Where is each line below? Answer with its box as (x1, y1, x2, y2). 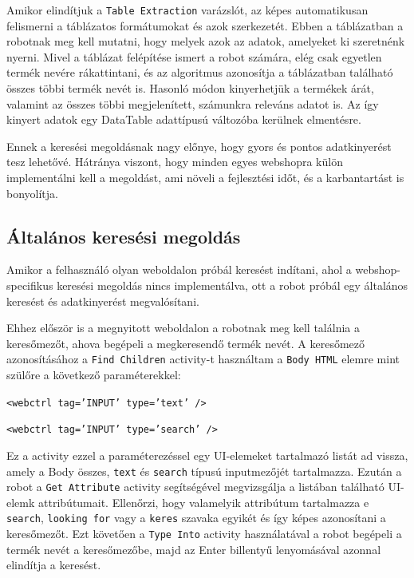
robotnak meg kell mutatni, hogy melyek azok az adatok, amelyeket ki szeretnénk (6, 33, 405, 49)
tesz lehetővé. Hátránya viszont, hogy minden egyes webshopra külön (6, 153, 343, 170)
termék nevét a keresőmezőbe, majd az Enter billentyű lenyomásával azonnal (6, 540, 381, 557)
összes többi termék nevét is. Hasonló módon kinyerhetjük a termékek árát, (6, 80, 374, 97)
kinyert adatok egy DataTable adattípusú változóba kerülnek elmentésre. (6, 111, 361, 128)
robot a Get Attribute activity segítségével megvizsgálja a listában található (6, 478, 384, 495)
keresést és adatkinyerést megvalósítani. (6, 292, 199, 309)
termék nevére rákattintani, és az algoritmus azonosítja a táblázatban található (6, 64, 393, 81)
